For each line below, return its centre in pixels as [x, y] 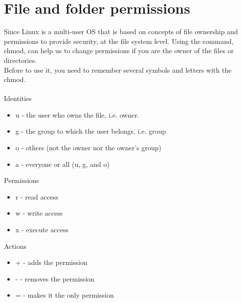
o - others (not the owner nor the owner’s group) [88, 148]
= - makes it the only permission [65, 295]
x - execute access [42, 230]
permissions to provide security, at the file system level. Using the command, [119, 41]
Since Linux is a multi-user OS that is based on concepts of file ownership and [121, 31]
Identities [18, 98]
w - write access [39, 213]
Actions [15, 246]
